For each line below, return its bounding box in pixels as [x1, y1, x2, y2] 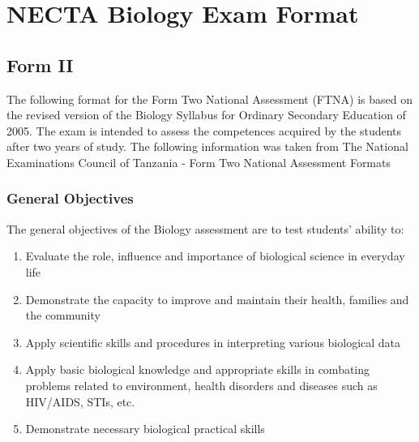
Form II [6, 52, 74, 77]
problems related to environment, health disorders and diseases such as [25, 376, 378, 393]
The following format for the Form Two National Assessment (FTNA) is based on [6, 90, 413, 107]
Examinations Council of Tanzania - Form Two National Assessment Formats [6, 153, 391, 170]
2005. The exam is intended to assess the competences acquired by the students [6, 122, 402, 139]
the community [25, 307, 100, 324]
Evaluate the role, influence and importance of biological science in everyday [25, 247, 405, 264]
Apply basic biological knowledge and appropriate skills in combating [25, 361, 370, 378]
